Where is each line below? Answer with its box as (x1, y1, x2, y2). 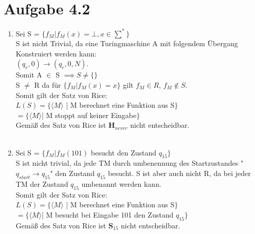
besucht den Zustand (90, 147, 157, 158)
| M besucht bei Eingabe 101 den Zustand (41, 209, 174, 220)
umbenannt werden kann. (81, 178, 161, 189)
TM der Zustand (15, 178, 68, 189)
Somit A (15, 69, 42, 80)
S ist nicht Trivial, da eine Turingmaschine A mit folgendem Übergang (15, 38, 238, 49)
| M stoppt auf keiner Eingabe (41, 109, 137, 120)
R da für (34, 80, 61, 90)
